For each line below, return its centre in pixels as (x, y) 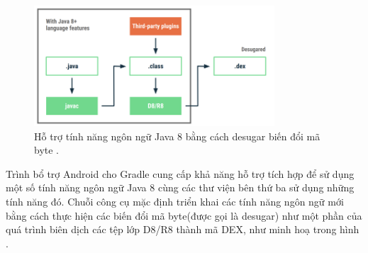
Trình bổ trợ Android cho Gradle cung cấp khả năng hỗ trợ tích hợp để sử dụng (180, 173)
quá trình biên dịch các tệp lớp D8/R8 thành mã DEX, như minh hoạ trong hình (183, 229)
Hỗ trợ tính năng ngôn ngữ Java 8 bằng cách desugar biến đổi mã (177, 136)
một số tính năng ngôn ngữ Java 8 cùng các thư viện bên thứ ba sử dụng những (180, 187)
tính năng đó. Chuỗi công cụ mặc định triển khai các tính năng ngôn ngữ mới (175, 202)
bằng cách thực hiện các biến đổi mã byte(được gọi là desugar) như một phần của (184, 215)
